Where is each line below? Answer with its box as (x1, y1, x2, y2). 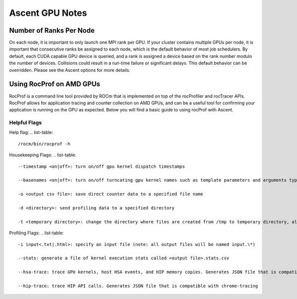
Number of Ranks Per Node (9, 26, 95, 35)
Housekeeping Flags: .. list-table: (9, 152, 77, 158)
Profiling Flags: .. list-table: (9, 230, 64, 236)
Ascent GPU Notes (9, 7, 87, 18)
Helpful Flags (9, 119, 42, 126)
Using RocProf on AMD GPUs (9, 80, 100, 89)
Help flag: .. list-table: (9, 129, 53, 136)
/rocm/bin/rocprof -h (18, 141, 70, 147)
